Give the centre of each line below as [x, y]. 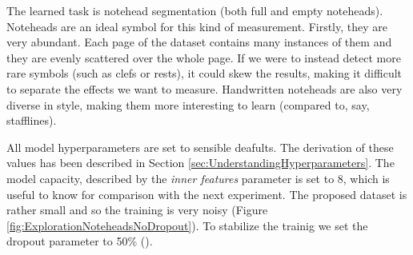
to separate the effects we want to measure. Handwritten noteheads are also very [204, 88]
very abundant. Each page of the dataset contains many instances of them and [199, 42]
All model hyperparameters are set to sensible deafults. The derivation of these [200, 147]
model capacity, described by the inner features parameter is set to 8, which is [198, 178]
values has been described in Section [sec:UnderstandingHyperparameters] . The [200, 163]
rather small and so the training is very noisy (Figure [137, 210]
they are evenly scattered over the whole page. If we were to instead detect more [204, 57]
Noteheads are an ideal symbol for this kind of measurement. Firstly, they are [197, 26]
